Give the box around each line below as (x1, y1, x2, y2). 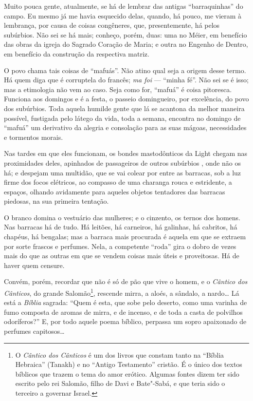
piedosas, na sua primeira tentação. (4, 196, 109, 206)
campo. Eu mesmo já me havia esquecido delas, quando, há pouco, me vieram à (4, 10, 242, 20)
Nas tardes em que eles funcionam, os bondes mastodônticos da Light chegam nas (4, 148, 248, 158)
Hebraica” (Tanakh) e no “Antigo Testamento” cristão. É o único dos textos (15, 359, 242, 369)
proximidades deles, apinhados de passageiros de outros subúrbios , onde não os (4, 157, 241, 168)
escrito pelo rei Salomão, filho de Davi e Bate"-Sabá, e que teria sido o (15, 378, 225, 388)
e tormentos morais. (4, 132, 63, 142)
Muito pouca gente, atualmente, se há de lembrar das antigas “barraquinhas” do (4, 1, 243, 11)
